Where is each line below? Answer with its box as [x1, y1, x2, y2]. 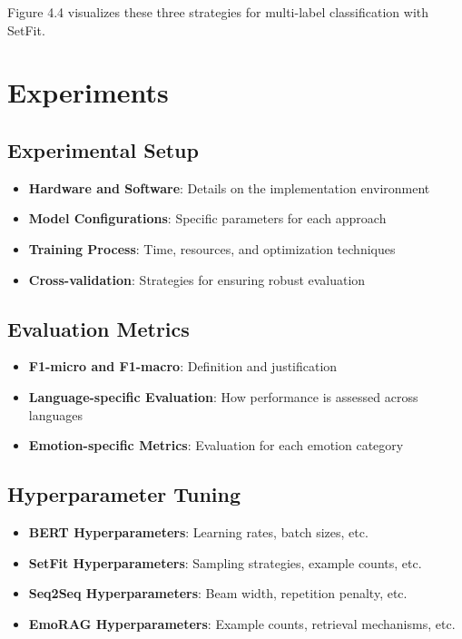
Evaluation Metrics [7, 314, 190, 342]
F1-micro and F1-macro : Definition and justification [28, 357, 338, 376]
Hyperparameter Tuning [7, 480, 241, 508]
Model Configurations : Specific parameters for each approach [28, 209, 387, 228]
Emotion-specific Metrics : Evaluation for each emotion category [28, 436, 404, 455]
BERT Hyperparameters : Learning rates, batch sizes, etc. [28, 522, 369, 541]
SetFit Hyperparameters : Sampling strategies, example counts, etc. [28, 553, 422, 572]
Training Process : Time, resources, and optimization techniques [28, 239, 396, 258]
